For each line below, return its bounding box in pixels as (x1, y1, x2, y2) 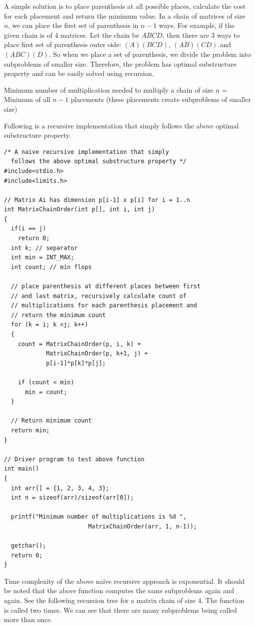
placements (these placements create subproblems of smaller (71, 94, 251, 104)
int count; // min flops (11, 263, 92, 271)
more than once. (4, 614, 52, 625)
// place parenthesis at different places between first (11, 283, 201, 290)
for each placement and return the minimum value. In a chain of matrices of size (4, 10, 246, 21)
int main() (4, 465, 39, 473)
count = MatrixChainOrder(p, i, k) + (18, 340, 141, 348)
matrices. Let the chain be (60, 29, 139, 40)
